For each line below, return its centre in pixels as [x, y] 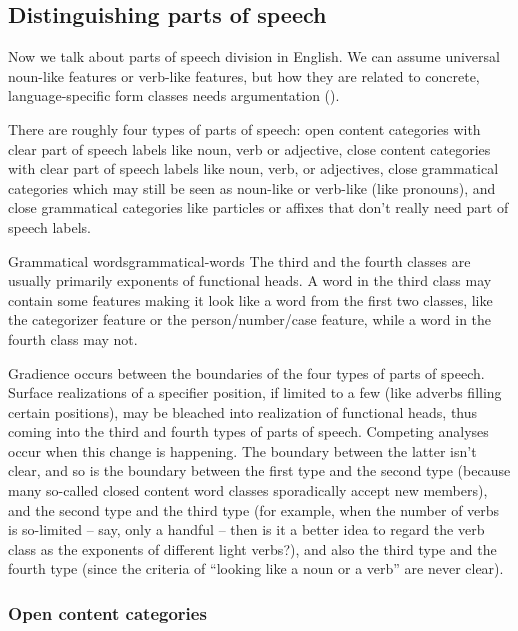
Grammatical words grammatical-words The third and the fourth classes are [239, 260]
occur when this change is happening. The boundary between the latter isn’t [242, 450]
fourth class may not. [73, 338]
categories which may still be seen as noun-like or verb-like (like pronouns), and [252, 187]
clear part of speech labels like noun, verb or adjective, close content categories [249, 148]
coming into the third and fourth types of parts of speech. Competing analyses [248, 431]
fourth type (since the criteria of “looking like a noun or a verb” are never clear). [256, 568]
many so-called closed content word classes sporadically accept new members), [248, 490]
